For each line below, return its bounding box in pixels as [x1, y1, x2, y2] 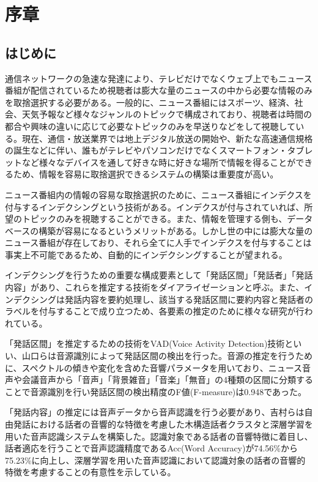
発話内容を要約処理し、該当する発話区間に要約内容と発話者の [64, 292, 313, 305]
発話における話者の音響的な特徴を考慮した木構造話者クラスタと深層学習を [13, 418, 313, 431]
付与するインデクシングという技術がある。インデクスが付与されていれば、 [5, 200, 305, 213]
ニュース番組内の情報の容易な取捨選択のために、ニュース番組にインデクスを [5, 188, 312, 201]
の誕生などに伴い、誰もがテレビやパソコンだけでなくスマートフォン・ [5, 144, 287, 157]
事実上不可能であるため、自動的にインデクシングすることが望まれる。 [5, 248, 287, 261]
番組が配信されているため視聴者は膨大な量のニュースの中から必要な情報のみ [5, 84, 312, 97]
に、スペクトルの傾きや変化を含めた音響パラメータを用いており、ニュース [5, 361, 303, 374]
